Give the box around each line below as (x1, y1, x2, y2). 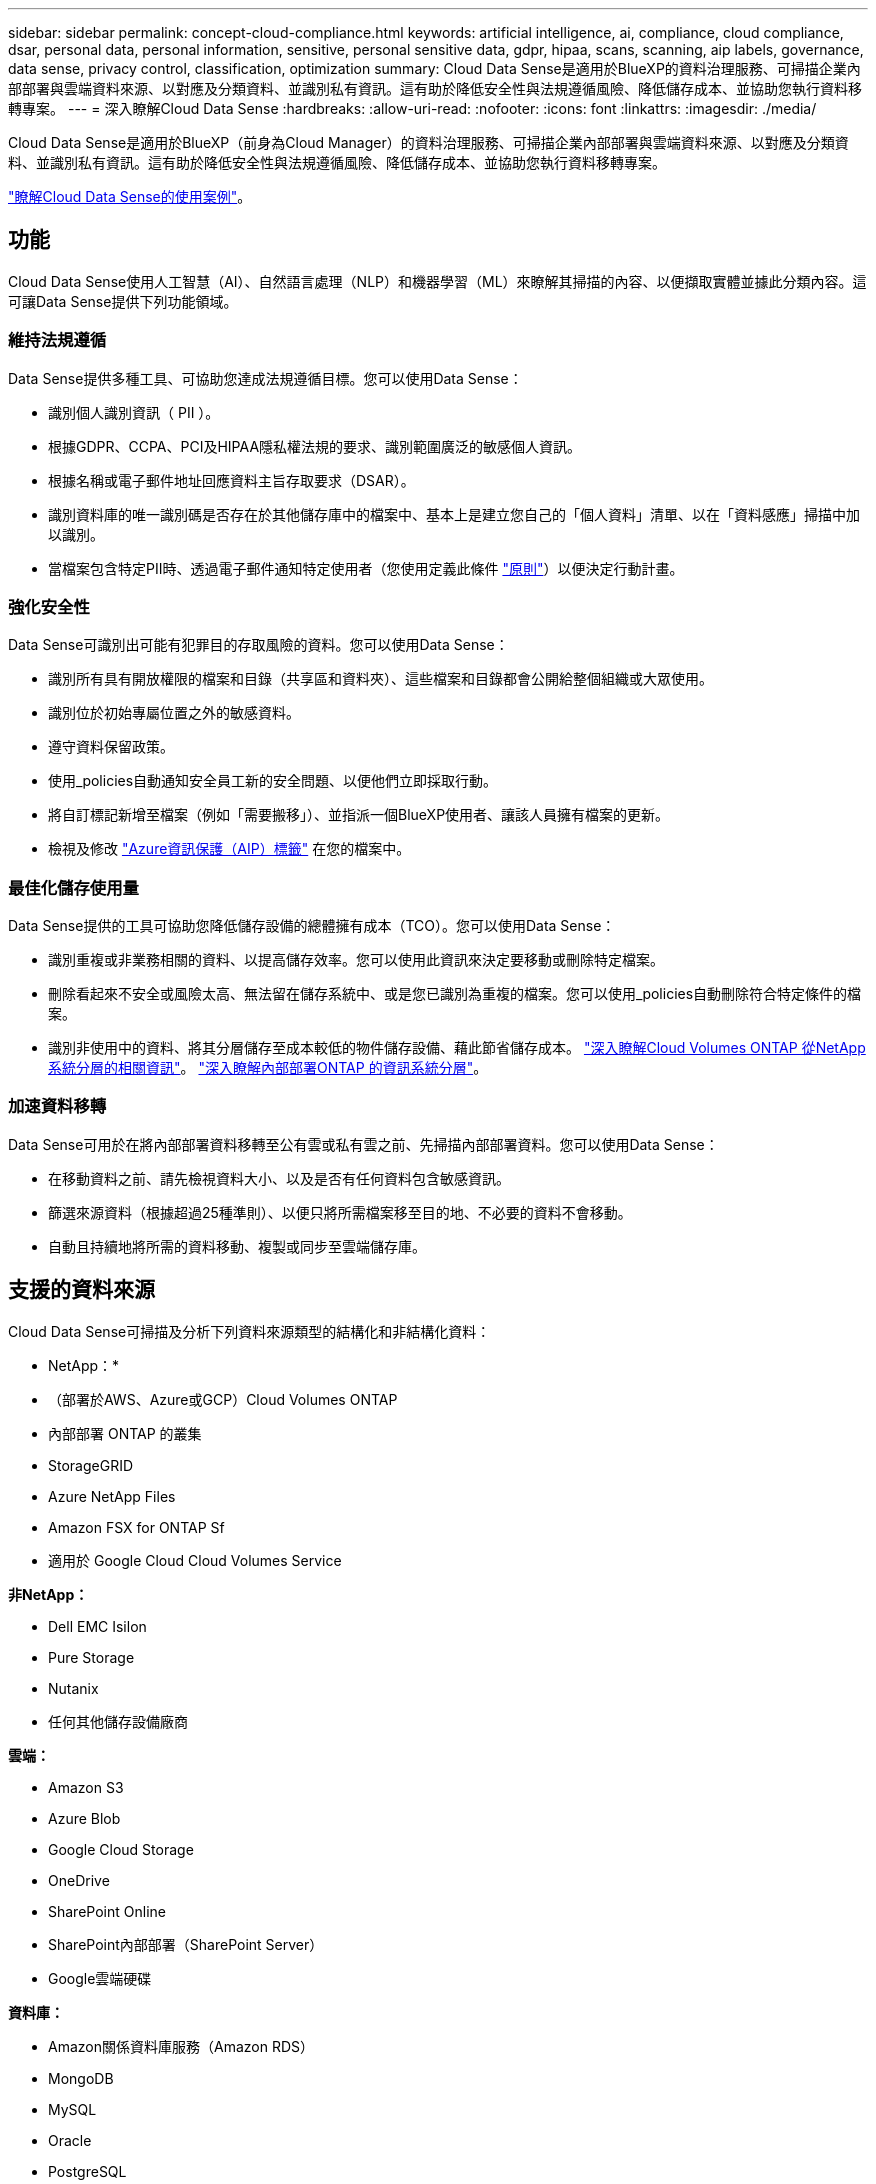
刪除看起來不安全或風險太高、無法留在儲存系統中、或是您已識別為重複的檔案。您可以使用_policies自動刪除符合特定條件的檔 (48, 985, 862, 1003)
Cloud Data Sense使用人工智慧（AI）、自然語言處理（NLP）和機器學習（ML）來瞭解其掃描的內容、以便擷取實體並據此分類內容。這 (8, 272, 867, 290)
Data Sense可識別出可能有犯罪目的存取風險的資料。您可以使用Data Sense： (8, 636, 509, 654)
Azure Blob (48, 1809, 121, 1827)
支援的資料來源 (8, 1277, 155, 1303)
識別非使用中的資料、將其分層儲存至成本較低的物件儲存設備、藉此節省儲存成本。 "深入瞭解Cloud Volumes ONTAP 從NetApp (48, 1039, 866, 1057)
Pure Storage (48, 1648, 135, 1666)
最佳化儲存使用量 (8, 877, 139, 898)
